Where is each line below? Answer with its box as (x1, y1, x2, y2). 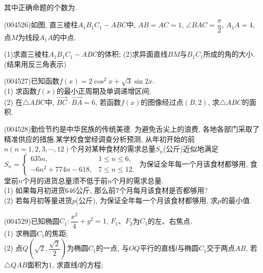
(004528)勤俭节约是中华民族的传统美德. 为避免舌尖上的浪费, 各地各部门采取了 (4, 124, 259, 134)
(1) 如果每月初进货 (4, 185, 65, 196)
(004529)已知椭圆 (4, 215, 59, 226)
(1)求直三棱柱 (4, 49, 49, 59)
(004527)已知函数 (4, 75, 59, 86)
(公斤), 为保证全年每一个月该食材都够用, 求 (76, 195, 218, 205)
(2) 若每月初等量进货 (4, 195, 72, 205)
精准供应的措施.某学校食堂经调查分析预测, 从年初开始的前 (4, 133, 195, 144)
